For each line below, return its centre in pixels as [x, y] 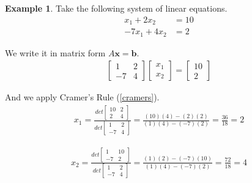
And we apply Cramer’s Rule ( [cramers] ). [82, 97]
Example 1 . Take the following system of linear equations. [116, 8]
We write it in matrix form [55, 52]
